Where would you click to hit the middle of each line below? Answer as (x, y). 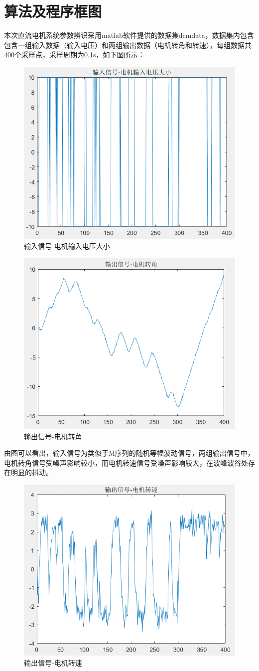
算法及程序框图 (53, 11)
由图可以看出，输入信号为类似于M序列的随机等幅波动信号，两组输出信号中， (129, 453)
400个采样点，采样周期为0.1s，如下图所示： (74, 55)
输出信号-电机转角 (53, 436)
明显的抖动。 (32, 472)
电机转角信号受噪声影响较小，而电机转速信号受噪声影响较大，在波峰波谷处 (126, 462)
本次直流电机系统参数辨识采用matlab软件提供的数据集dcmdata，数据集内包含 (129, 35)
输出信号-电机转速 (53, 662)
